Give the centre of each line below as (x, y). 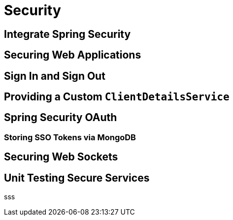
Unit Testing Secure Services (77, 178)
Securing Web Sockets (61, 157)
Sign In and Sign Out (55, 76)
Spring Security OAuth (61, 118)
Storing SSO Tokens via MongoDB (70, 137)
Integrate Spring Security (67, 34)
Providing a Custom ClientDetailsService (117, 97)
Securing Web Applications (73, 55)
